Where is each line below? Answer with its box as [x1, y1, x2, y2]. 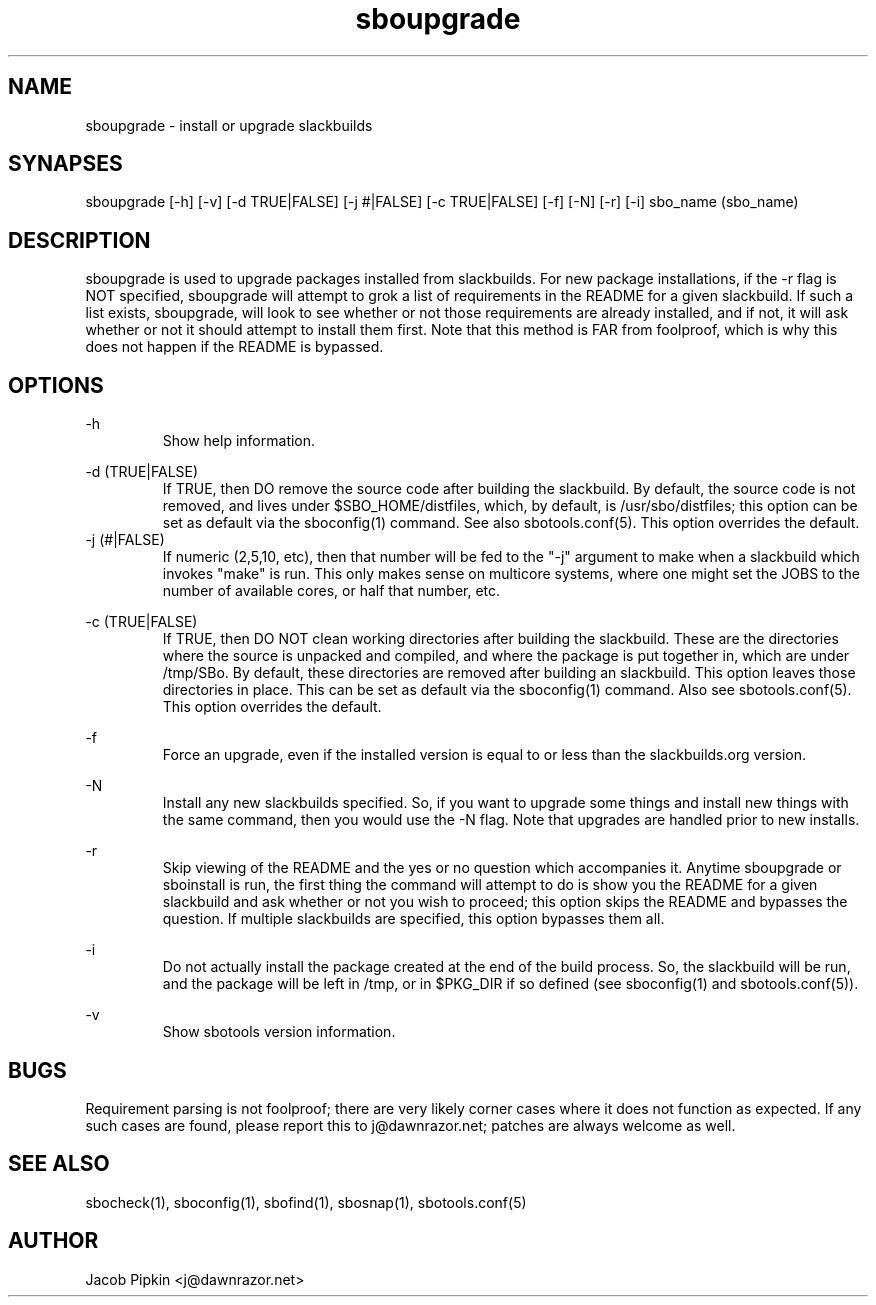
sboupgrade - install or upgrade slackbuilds [85, 116, 373, 134]
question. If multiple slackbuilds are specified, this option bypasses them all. [162, 910, 665, 928]
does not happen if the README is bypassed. [85, 338, 384, 356]
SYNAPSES [8, 151, 123, 177]
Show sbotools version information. [162, 1023, 396, 1041]
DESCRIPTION [8, 227, 151, 253]
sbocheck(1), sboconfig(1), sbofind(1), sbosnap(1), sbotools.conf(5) [85, 1193, 527, 1211]
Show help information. [162, 432, 316, 450]
